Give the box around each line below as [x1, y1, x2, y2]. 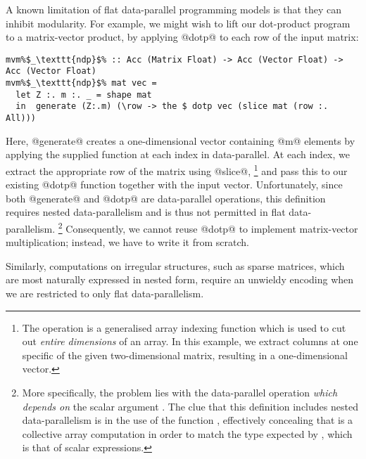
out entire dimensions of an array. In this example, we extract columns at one [22, 334, 358, 349]
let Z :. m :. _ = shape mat [15, 89, 152, 100]
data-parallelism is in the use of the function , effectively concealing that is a [22, 413, 353, 427]
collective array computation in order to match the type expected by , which [22, 426, 353, 441]
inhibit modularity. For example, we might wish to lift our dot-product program [6, 15, 351, 30]
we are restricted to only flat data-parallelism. [6, 285, 204, 300]
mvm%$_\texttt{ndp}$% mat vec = [6, 78, 157, 89]
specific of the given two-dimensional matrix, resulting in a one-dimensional [22, 347, 348, 362]
